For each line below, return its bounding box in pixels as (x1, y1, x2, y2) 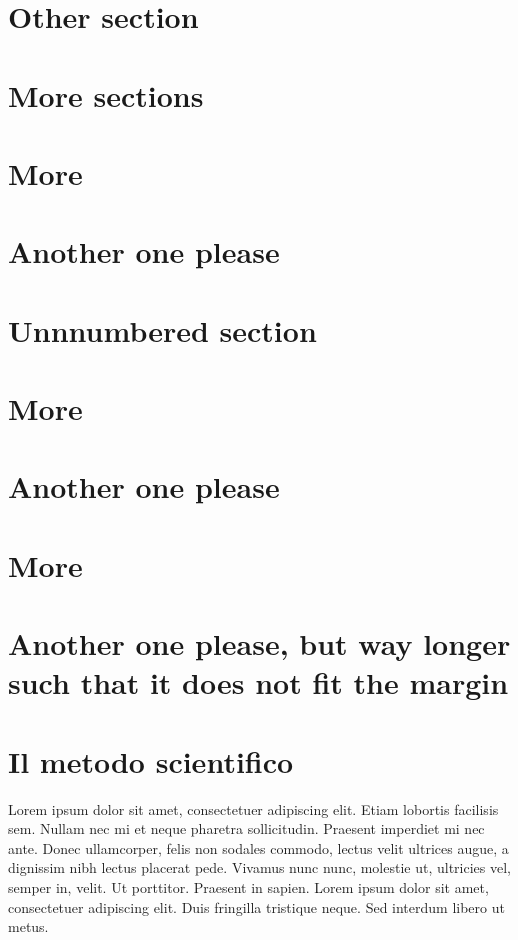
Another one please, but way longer (8, 623, 511, 664)
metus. (8, 916, 49, 937)
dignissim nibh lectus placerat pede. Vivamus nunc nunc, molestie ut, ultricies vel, (8, 857, 511, 878)
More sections (8, 74, 204, 115)
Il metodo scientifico (8, 740, 294, 781)
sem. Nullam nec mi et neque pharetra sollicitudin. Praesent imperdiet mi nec (8, 818, 485, 839)
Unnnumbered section (8, 309, 317, 350)
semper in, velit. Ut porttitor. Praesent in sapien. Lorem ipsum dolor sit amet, (8, 877, 489, 898)
